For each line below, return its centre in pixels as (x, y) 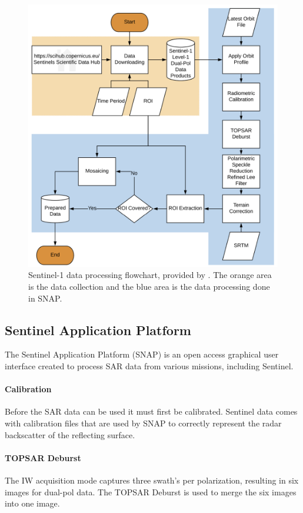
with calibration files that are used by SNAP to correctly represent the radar (143, 423)
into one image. (32, 503)
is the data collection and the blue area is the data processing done (149, 287)
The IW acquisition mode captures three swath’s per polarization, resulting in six (152, 480)
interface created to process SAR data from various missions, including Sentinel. (149, 366)
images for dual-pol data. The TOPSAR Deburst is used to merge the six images (151, 492)
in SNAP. (45, 298)
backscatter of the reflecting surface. (70, 434)
